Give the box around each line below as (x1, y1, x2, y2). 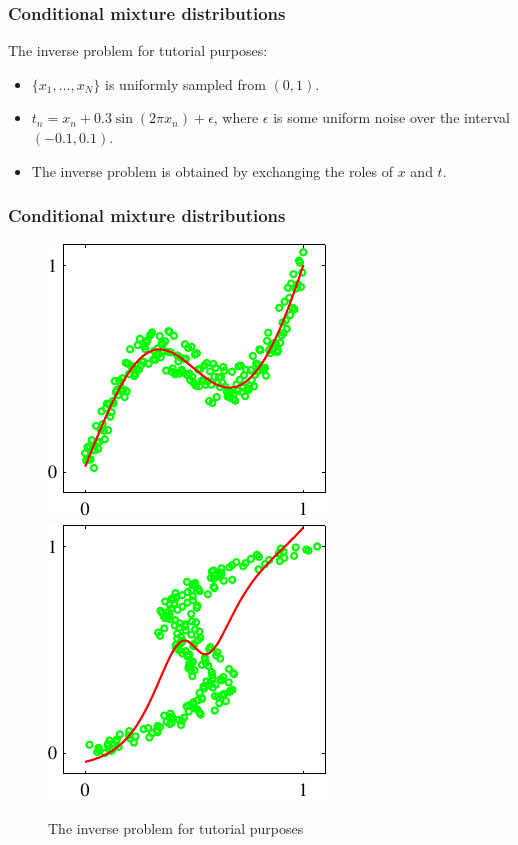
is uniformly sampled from (105, 73, 266, 94)
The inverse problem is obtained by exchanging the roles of (31, 160, 394, 181)
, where (213, 107, 259, 128)
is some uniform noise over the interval (273, 107, 510, 128)
